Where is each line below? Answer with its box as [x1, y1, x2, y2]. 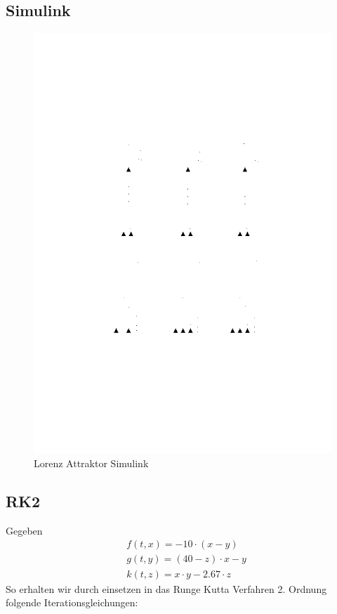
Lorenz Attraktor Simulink [34, 456, 149, 471]
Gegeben [6, 523, 43, 537]
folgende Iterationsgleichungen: [6, 595, 138, 610]
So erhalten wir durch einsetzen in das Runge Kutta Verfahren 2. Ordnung [6, 581, 327, 596]
